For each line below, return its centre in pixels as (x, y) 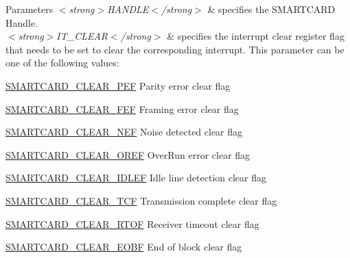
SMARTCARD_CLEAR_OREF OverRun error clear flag (128, 154)
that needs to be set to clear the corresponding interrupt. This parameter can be (175, 49)
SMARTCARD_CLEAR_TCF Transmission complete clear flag (141, 200)
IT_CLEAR (82, 36)
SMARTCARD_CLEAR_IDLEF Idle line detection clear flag (136, 178)
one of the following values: (62, 63)
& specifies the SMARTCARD (271, 9)
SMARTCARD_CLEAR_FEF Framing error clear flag (122, 108)
